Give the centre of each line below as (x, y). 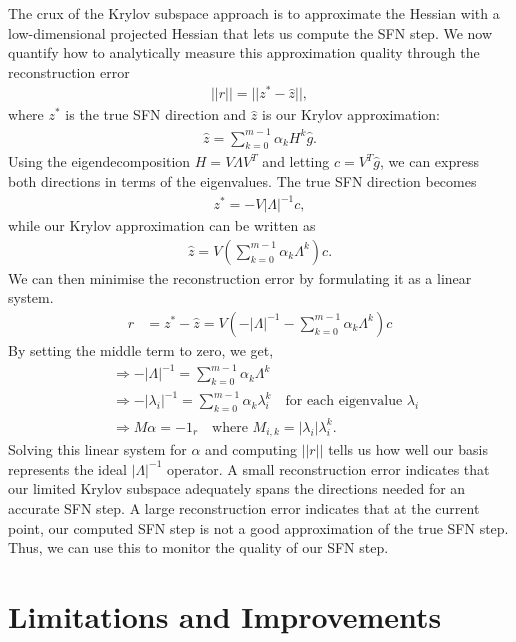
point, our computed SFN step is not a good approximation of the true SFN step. (258, 527)
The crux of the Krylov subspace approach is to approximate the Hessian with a (254, 13)
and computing (251, 449)
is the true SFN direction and (156, 114)
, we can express (429, 161)
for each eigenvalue (344, 401)
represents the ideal (67, 468)
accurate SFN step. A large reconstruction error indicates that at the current (244, 507)
